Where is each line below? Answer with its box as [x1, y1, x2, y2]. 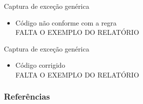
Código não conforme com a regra [15, 17, 117, 27]
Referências [4, 90, 50, 103]
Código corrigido [15, 60, 65, 70]
